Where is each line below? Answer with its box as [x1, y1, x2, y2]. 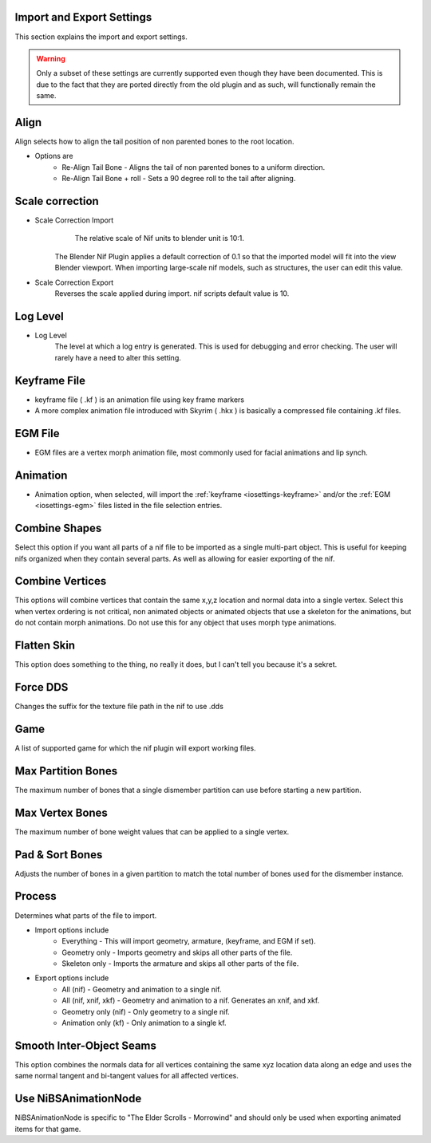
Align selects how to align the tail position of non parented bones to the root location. [14, 136, 295, 146]
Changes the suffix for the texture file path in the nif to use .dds [14, 702, 223, 711]
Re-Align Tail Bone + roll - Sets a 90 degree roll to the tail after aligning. [61, 174, 296, 183]
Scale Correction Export [34, 278, 114, 287]
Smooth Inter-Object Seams [14, 1039, 157, 1052]
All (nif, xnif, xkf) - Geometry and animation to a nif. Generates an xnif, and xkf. [61, 995, 320, 1005]
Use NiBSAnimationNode [14, 1092, 142, 1106]
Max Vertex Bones [14, 806, 108, 819]
